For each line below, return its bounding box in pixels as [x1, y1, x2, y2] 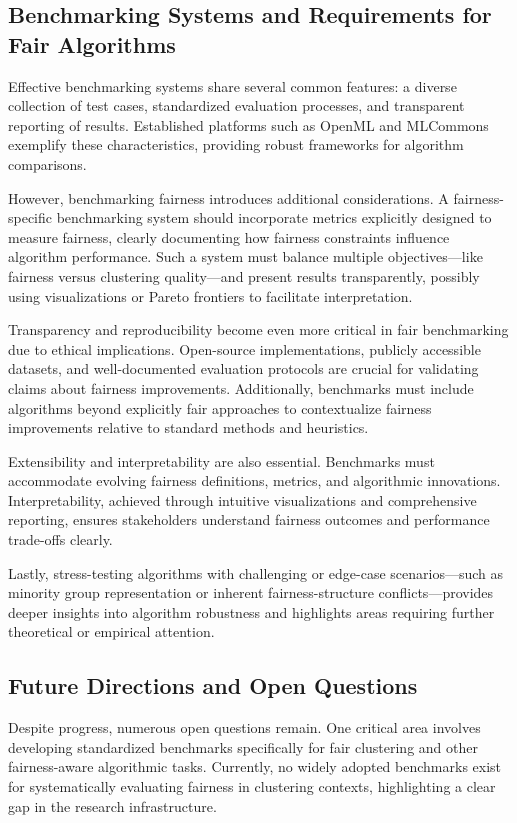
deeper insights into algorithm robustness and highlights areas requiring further [8, 601, 495, 622]
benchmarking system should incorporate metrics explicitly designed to [56, 207, 492, 228]
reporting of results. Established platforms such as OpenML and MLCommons [8, 114, 489, 135]
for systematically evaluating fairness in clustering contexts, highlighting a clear [8, 776, 496, 797]
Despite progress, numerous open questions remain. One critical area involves [8, 717, 481, 738]
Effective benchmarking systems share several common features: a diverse [8, 75, 457, 96]
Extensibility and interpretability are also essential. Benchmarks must [8, 450, 435, 471]
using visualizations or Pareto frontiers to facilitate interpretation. [8, 285, 413, 306]
